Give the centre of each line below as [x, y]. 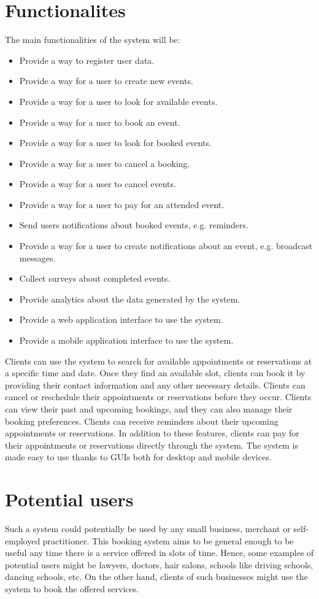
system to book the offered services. [72, 589]
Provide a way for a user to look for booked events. [115, 143]
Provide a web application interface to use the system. [121, 319]
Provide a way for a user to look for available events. [118, 101]
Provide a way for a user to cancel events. [98, 184]
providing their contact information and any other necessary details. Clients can [155, 385]
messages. [37, 257]
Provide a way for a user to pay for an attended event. [122, 204]
